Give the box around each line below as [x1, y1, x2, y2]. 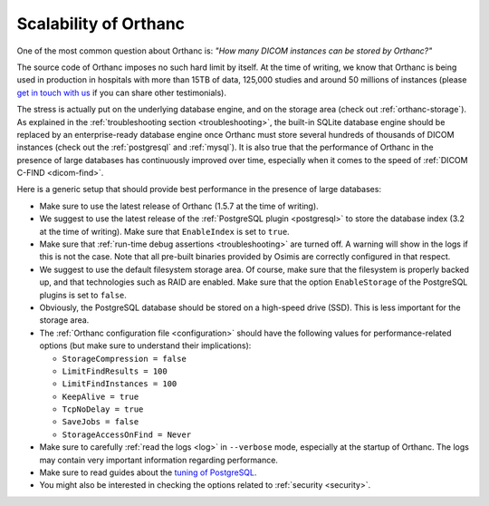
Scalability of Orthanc [16, 14, 186, 34]
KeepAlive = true [62, 391, 139, 402]
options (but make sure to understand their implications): [39, 340, 252, 351]
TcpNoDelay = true [62, 404, 144, 414]
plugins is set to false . [39, 289, 127, 300]
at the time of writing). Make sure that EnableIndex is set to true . [39, 226, 290, 237]
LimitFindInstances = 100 [62, 379, 177, 389]
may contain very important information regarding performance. [39, 454, 278, 465]
